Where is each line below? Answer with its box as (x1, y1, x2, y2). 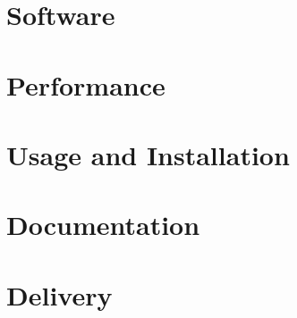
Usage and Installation (6, 136, 290, 172)
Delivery (6, 276, 113, 313)
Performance (6, 66, 165, 103)
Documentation (6, 206, 200, 243)
